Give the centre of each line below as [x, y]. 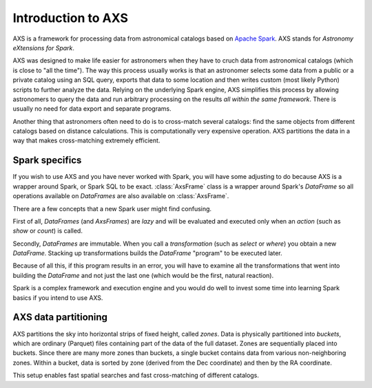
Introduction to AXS [71, 18]
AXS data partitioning [60, 317]
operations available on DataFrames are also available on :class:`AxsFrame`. [121, 196]
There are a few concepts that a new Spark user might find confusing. [112, 208]
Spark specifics [47, 161]
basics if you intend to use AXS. [58, 298]
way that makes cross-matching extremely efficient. [86, 140]
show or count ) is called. [48, 231]
